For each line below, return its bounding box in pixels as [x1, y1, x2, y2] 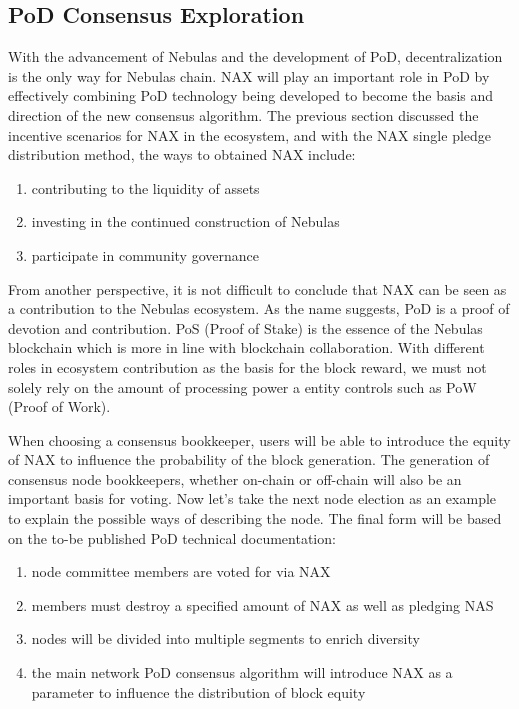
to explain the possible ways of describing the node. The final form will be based [8, 508, 502, 529]
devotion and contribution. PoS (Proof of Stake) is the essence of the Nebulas [8, 317, 483, 338]
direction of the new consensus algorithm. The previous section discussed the [8, 104, 479, 125]
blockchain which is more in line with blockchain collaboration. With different [8, 337, 485, 358]
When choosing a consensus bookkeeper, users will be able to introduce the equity [8, 429, 511, 450]
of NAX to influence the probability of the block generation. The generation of [8, 449, 490, 470]
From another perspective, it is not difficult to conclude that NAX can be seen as [8, 278, 507, 299]
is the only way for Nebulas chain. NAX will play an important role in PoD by [8, 65, 490, 86]
